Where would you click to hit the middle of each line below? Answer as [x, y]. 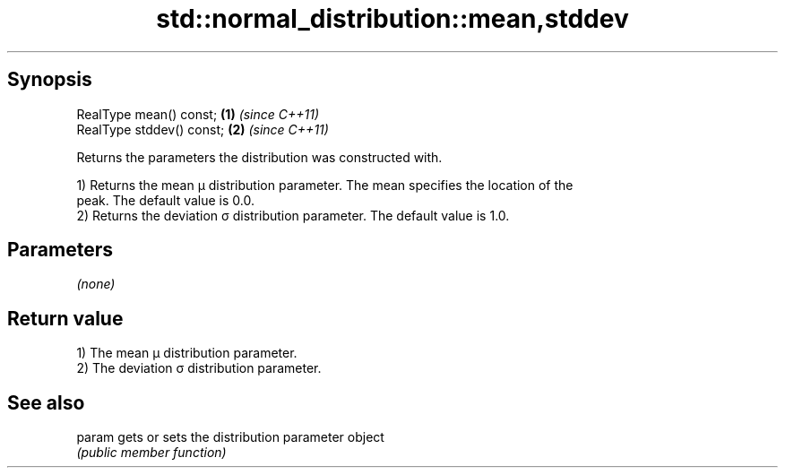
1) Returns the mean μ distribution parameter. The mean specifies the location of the [325, 185]
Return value [65, 318]
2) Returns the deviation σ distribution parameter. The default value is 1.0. [293, 215]
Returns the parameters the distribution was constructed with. [259, 157]
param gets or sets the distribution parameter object [230, 437]
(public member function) [151, 453]
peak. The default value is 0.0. [165, 200]
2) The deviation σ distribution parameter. [199, 368]
